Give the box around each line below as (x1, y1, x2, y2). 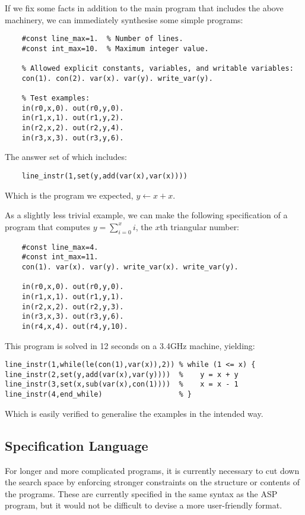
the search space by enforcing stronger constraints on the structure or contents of (5, 476, 300, 488)
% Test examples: (21, 94, 90, 103)
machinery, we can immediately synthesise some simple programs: (5, 13, 243, 26)
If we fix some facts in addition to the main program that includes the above (5, 2, 284, 14)
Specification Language (5, 436, 148, 454)
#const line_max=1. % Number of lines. (21, 34, 183, 43)
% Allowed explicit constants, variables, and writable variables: (21, 64, 294, 73)
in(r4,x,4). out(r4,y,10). (21, 322, 128, 331)
